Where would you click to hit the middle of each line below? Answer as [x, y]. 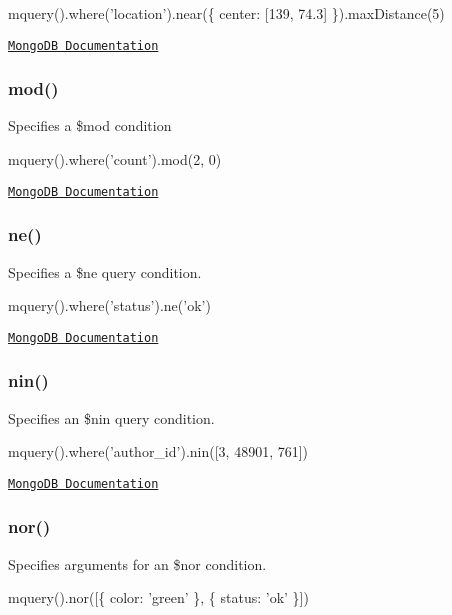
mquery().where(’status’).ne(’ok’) [109, 305]
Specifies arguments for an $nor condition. [137, 563]
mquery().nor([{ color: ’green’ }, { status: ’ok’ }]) [158, 597]
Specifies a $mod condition [90, 125]
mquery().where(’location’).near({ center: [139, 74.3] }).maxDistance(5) [226, 13]
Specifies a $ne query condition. [105, 271]
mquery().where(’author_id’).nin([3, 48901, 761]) [158, 451]
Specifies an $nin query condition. [111, 417]
